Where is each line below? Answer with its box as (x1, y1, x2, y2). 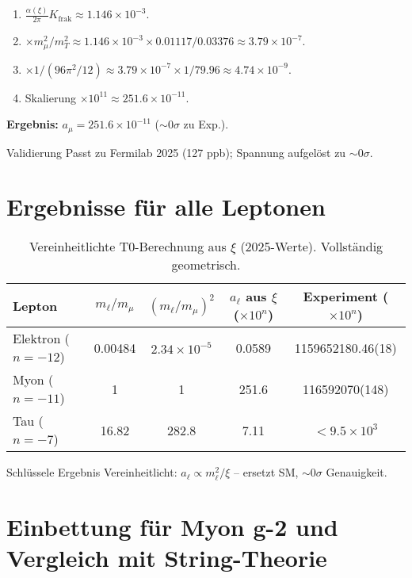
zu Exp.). (183, 116, 229, 132)
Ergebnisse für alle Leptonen (6, 190, 326, 223)
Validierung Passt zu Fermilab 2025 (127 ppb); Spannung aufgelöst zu (6, 144, 346, 160)
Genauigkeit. (326, 464, 387, 480)
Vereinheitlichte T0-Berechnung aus (29, 237, 227, 256)
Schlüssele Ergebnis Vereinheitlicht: (6, 464, 177, 480)
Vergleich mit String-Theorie (6, 542, 327, 574)
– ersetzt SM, (233, 464, 299, 480)
